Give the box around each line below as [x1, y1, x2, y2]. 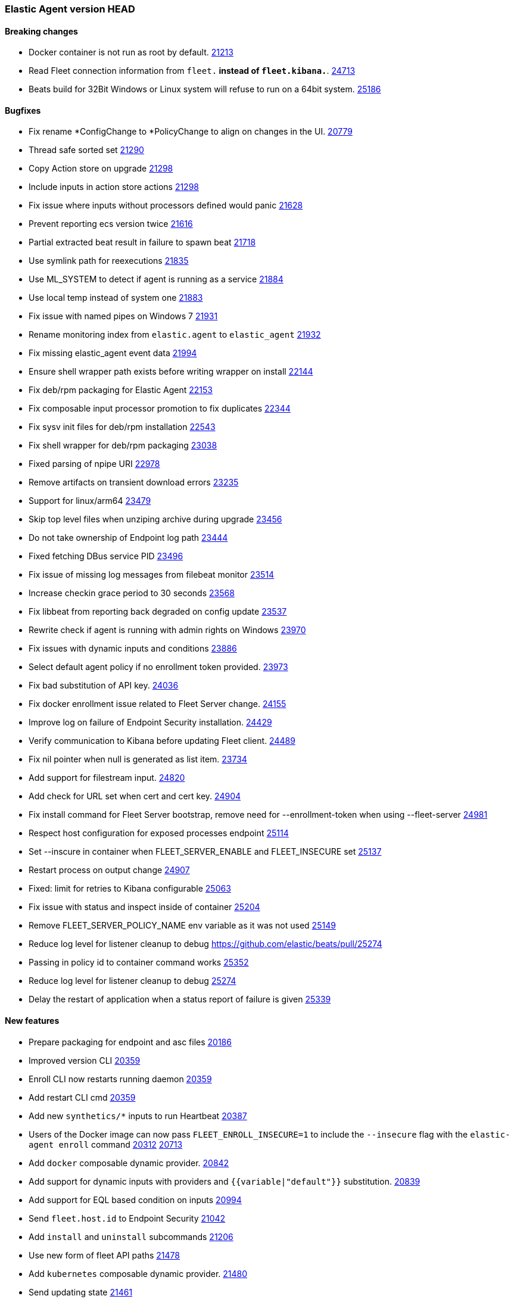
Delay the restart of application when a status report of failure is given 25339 [29, 994, 331, 1005]
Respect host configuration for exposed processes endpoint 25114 [29, 828, 289, 839]
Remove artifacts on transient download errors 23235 [29, 477, 239, 488]
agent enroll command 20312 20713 [29, 1139, 183, 1150]
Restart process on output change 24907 [29, 865, 190, 876]
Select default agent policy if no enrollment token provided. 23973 [29, 662, 288, 672]
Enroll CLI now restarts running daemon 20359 [29, 1073, 212, 1084]
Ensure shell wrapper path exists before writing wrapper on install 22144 [29, 366, 313, 377]
